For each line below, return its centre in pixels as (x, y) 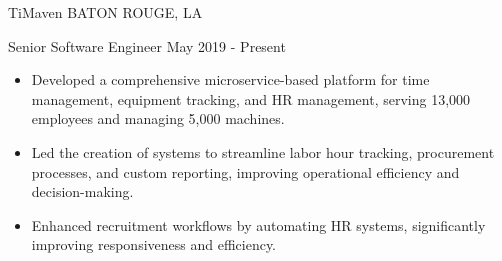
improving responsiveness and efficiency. (154, 244)
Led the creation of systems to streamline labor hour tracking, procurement (263, 151)
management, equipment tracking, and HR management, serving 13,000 (251, 98)
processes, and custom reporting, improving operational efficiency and (245, 171)
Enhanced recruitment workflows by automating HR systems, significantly (258, 224)
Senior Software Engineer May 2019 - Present (147, 45)
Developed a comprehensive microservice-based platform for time (230, 79)
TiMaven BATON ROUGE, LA (105, 12)
